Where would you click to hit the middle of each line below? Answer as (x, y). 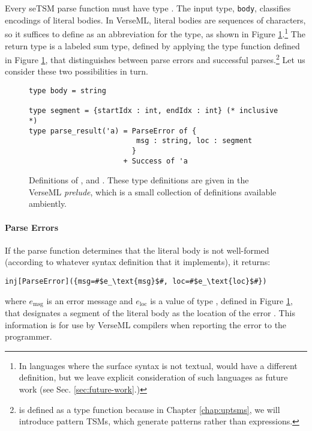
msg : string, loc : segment (194, 141)
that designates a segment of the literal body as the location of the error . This (150, 313)
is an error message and (90, 300)
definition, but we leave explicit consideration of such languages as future (153, 377)
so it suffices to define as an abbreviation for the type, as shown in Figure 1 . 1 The (155, 33)
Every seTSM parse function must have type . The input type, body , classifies (148, 8)
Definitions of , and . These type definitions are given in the (139, 180)
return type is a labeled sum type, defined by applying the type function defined (152, 45)
